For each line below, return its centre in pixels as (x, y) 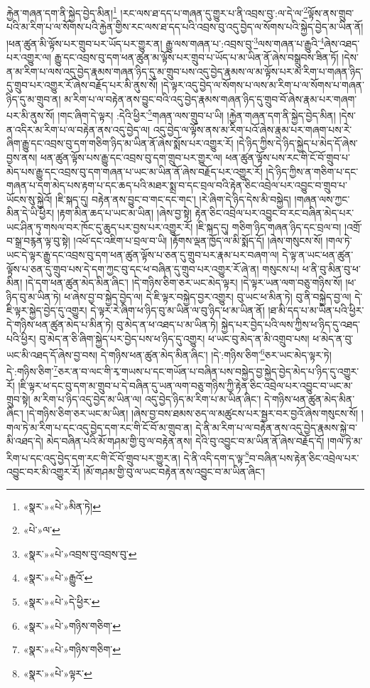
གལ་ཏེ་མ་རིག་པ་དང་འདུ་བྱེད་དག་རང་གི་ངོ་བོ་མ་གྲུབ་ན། (99, 427)
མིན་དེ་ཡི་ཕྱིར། (31, 213)
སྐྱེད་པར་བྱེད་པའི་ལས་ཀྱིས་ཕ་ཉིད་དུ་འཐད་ (290, 324)
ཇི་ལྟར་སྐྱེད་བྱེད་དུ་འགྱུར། (47, 310)
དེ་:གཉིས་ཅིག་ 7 (32, 370)
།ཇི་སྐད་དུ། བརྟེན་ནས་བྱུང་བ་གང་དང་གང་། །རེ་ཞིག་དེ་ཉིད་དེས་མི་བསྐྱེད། (173, 199)
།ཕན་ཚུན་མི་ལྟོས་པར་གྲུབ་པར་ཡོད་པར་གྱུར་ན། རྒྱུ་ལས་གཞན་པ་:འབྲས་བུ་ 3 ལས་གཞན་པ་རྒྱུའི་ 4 (165, 42)
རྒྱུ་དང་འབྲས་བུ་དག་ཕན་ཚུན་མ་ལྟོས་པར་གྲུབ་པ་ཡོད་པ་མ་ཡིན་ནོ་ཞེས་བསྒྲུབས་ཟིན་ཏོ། (196, 57)
